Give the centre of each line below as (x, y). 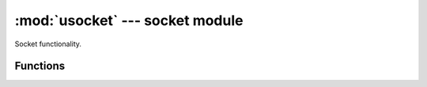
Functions (40, 66)
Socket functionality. (48, 44)
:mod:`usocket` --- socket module (129, 20)
